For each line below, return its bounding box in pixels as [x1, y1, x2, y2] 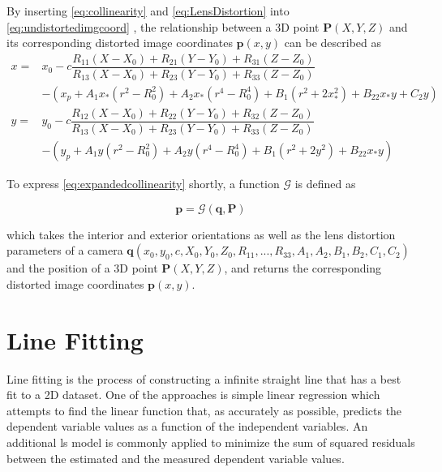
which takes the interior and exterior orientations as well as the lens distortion [6, 225, 396, 242]
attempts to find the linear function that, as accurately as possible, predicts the [6, 401, 402, 418]
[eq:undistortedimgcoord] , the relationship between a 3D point [6, 18, 320, 35]
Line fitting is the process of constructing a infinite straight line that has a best [6, 370, 401, 387]
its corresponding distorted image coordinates [6, 34, 233, 51]
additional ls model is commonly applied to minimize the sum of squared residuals [6, 433, 415, 450]
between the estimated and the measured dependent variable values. [6, 449, 345, 466]
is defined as [294, 175, 356, 192]
